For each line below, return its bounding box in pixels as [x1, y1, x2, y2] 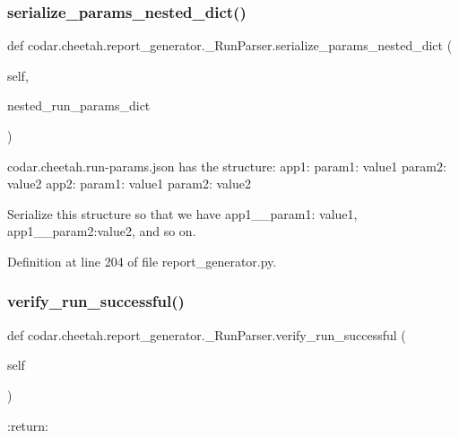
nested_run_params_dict [7, 96, 151, 115]
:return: [7, 416, 48, 434]
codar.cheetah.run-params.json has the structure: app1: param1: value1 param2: [7, 156, 446, 175]
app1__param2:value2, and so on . [7, 222, 196, 241]
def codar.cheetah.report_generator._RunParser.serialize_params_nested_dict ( [7, 36, 453, 55]
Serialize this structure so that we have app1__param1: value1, [7, 204, 358, 223]
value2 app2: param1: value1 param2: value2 [7, 174, 251, 193]
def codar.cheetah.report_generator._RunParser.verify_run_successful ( [7, 325, 406, 344]
